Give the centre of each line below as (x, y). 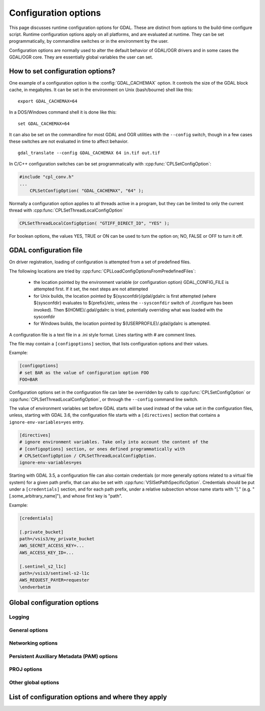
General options (29, 630)
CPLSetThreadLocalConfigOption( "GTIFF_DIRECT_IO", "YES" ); (94, 223)
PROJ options (26, 669)
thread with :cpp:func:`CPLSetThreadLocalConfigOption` (66, 210)
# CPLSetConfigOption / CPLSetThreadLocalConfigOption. (88, 456)
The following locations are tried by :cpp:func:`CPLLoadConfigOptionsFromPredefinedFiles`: (103, 271)
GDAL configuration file (46, 250)
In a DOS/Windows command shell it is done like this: (63, 112)
